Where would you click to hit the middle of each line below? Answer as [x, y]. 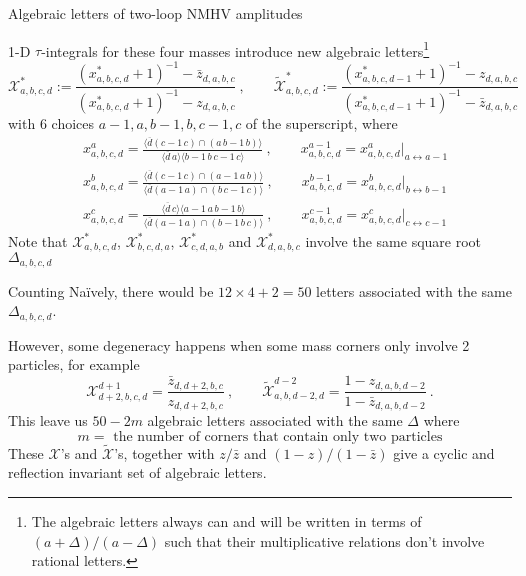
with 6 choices [51, 122]
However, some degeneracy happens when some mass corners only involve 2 [239, 344]
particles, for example [74, 364]
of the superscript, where [321, 122]
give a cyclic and [444, 452]
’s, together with [164, 452]
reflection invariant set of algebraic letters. [137, 472]
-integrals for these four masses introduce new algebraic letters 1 [235, 49]
